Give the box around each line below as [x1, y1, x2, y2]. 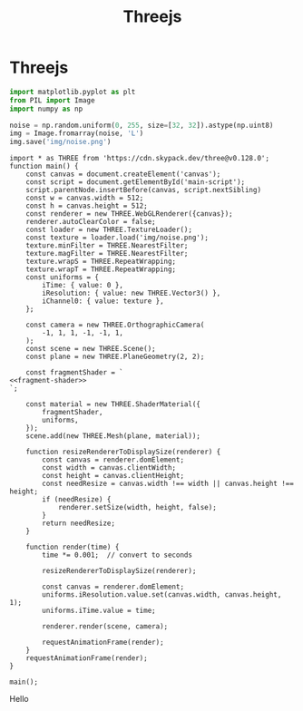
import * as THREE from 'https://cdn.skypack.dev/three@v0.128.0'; [9, 154, 270, 163]
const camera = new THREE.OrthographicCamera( [25, 320, 205, 330]
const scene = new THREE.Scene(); [25, 345, 156, 354]
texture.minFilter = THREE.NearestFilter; [25, 241, 189, 250]
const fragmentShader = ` [25, 368, 124, 377]
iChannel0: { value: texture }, [42, 297, 165, 306]
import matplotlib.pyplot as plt [9, 87, 136, 96]
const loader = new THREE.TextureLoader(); [25, 225, 193, 235]
